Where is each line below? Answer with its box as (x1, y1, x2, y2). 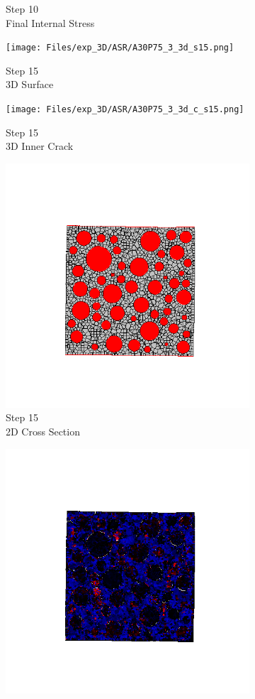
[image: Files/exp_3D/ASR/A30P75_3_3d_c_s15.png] (6, 104, 244, 115)
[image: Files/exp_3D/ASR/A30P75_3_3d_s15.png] (6, 43, 234, 53)
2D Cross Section (6, 424, 80, 439)
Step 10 (6, 1, 38, 16)
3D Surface (6, 77, 54, 92)
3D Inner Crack (6, 139, 74, 153)
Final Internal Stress (6, 15, 95, 30)
